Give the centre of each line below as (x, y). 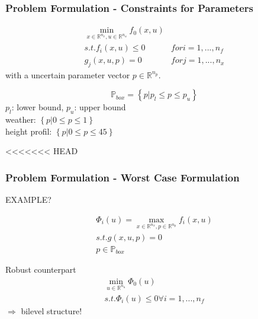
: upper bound (100, 107)
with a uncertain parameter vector (68, 74)
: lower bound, (38, 107)
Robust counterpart (41, 269)
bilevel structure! (51, 310)
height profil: (29, 131)
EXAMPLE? (28, 200)
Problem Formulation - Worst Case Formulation (122, 177)
